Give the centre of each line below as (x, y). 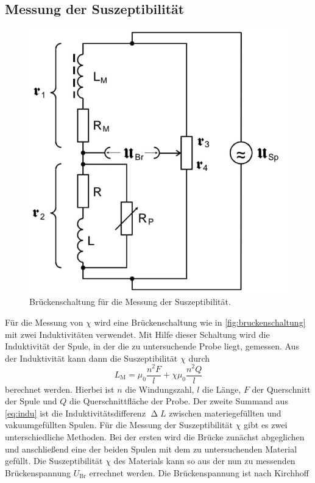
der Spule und (31, 401)
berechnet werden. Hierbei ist (60, 389)
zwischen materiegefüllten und (225, 413)
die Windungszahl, (160, 389)
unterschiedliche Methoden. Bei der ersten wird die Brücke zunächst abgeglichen (155, 436)
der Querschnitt (281, 389)
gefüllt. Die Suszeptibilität (54, 461)
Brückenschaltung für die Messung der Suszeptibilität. (130, 302)
